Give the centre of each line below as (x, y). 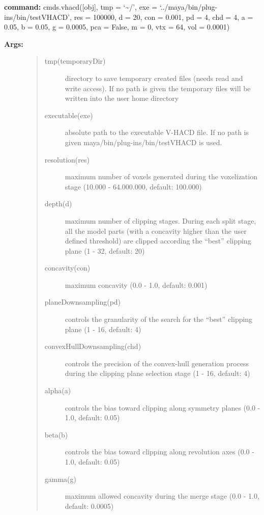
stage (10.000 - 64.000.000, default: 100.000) (133, 186)
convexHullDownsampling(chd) (93, 346)
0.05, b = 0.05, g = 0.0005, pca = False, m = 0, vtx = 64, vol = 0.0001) (117, 27)
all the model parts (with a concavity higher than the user (156, 231)
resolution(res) (67, 159)
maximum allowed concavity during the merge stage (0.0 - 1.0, (162, 496)
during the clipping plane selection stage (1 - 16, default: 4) (157, 373)
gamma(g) (61, 479)
